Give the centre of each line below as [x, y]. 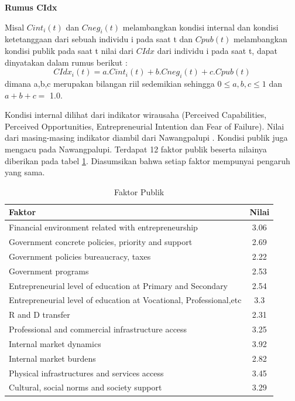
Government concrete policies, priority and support [101, 242]
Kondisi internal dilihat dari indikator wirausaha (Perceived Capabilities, [136, 115]
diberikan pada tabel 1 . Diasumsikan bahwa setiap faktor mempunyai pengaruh [147, 160]
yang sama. [25, 172]
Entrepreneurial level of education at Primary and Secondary [119, 285]
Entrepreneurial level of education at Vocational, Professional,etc [125, 300]
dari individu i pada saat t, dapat [217, 50]
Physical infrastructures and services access [86, 373]
